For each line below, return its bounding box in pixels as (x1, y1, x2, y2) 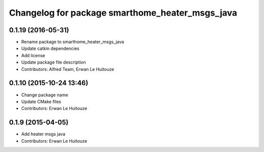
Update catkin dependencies (21, 45, 80, 51)
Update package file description (21, 59, 86, 65)
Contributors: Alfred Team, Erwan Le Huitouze (21, 66, 114, 72)
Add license (21, 52, 45, 58)
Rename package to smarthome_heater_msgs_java (21, 39, 124, 45)
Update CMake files (21, 98, 61, 105)
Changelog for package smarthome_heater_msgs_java (9, 7, 237, 18)
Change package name (21, 92, 68, 98)
